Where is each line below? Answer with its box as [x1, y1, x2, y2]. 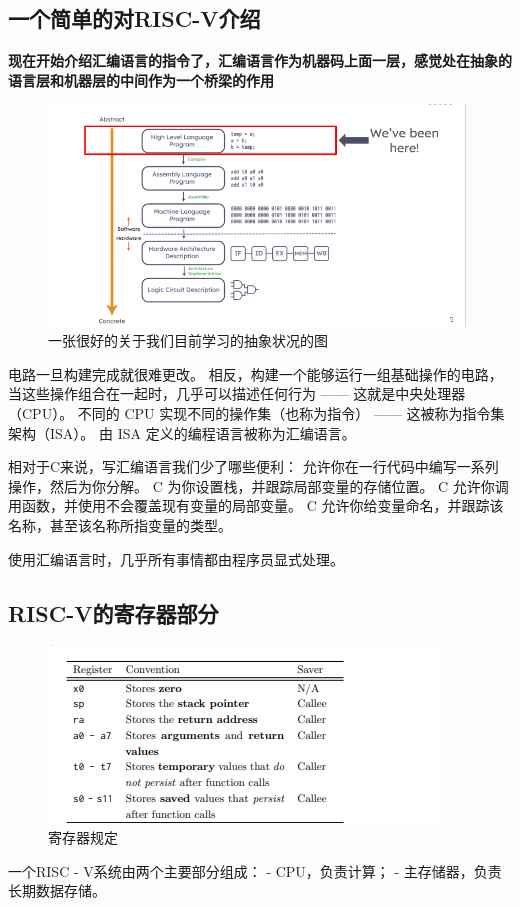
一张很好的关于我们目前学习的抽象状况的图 [48, 330, 328, 351]
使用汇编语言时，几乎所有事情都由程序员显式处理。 [8, 548, 344, 569]
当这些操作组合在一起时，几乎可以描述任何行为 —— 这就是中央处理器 [8, 383, 466, 404]
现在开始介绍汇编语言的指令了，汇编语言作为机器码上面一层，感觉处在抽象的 [8, 50, 512, 71]
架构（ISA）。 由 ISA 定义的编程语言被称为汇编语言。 [8, 422, 356, 443]
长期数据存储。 [8, 880, 106, 901]
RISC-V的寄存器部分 [8, 597, 219, 628]
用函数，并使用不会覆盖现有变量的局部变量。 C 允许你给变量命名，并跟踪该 [8, 495, 504, 516]
